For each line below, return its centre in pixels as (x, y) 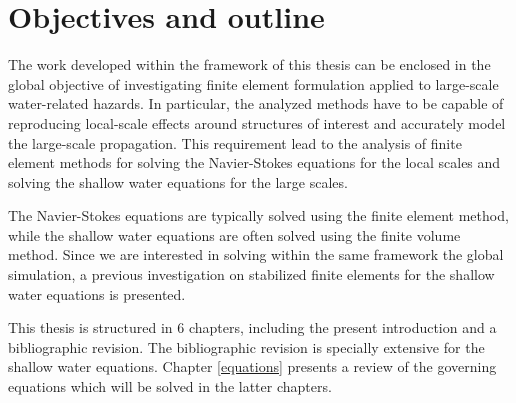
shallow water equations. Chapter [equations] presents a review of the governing (252, 366)
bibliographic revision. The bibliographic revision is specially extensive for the (246, 346)
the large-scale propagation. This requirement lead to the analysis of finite (235, 142)
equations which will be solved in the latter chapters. (170, 386)
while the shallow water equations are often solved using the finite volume (234, 234)
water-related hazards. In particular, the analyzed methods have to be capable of (256, 103)
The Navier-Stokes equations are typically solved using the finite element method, (258, 215)
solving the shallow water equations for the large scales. (178, 181)
